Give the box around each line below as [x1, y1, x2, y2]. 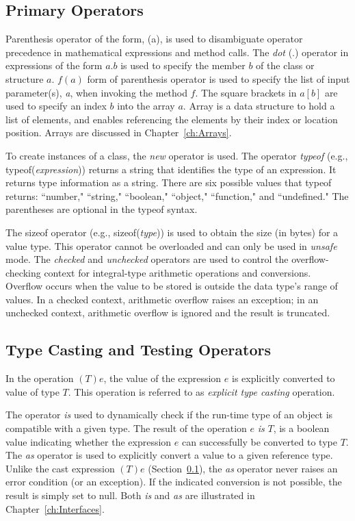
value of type [5, 384, 60, 398]
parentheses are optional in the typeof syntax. [5, 202, 198, 216]
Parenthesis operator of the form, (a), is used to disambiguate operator [5, 31, 303, 46]
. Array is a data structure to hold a [183, 99, 335, 113]
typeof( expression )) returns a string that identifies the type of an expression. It [5, 162, 337, 176]
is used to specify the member [120, 58, 246, 73]
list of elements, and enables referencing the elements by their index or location [5, 112, 338, 126]
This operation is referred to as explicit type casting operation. [74, 384, 335, 398]
